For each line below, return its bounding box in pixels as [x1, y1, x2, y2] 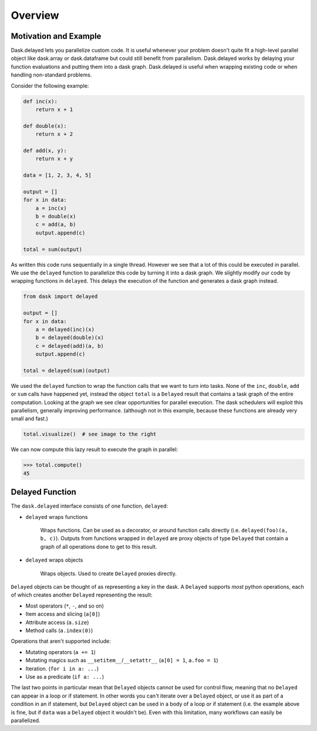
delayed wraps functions [25, 513, 88, 520]
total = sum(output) [23, 246, 82, 253]
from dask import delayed [23, 293, 98, 300]
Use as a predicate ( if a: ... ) [25, 673, 104, 680]
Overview [11, 9, 59, 22]
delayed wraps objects [25, 556, 83, 564]
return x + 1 [35, 106, 73, 113]
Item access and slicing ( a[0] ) [25, 611, 100, 618]
